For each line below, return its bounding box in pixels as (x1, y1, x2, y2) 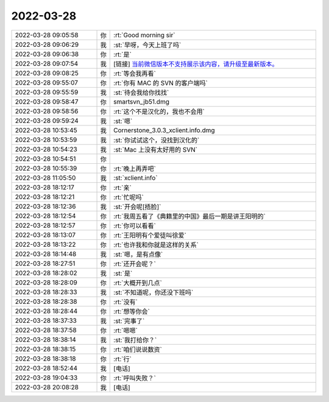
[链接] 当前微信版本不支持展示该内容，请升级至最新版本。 (113, 60, 278, 68)
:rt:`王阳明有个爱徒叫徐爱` (113, 231, 187, 239)
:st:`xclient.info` (113, 174, 158, 182)
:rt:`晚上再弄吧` (113, 164, 157, 173)
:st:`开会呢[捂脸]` (113, 202, 161, 211)
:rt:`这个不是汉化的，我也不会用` (113, 107, 205, 116)
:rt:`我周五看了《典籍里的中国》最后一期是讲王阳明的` (113, 212, 266, 220)
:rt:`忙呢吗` (113, 192, 144, 201)
